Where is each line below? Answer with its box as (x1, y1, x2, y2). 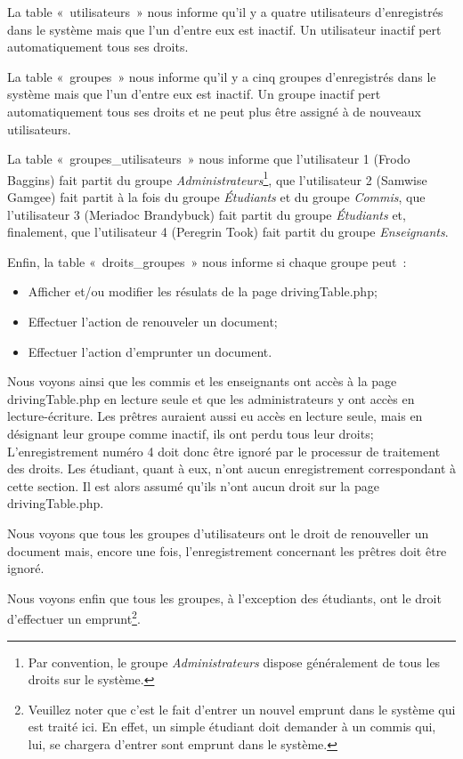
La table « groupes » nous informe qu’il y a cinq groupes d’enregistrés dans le (7, 67, 436, 85)
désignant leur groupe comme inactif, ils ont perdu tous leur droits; (7, 424, 374, 442)
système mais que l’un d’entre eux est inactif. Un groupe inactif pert (7, 85, 381, 103)
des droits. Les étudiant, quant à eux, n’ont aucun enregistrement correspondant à (7, 459, 457, 478)
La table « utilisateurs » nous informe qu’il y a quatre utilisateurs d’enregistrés (7, 3, 443, 20)
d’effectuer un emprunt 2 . (7, 607, 141, 627)
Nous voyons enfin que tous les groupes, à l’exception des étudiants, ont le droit (7, 588, 442, 607)
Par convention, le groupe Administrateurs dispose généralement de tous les (28, 652, 441, 671)
